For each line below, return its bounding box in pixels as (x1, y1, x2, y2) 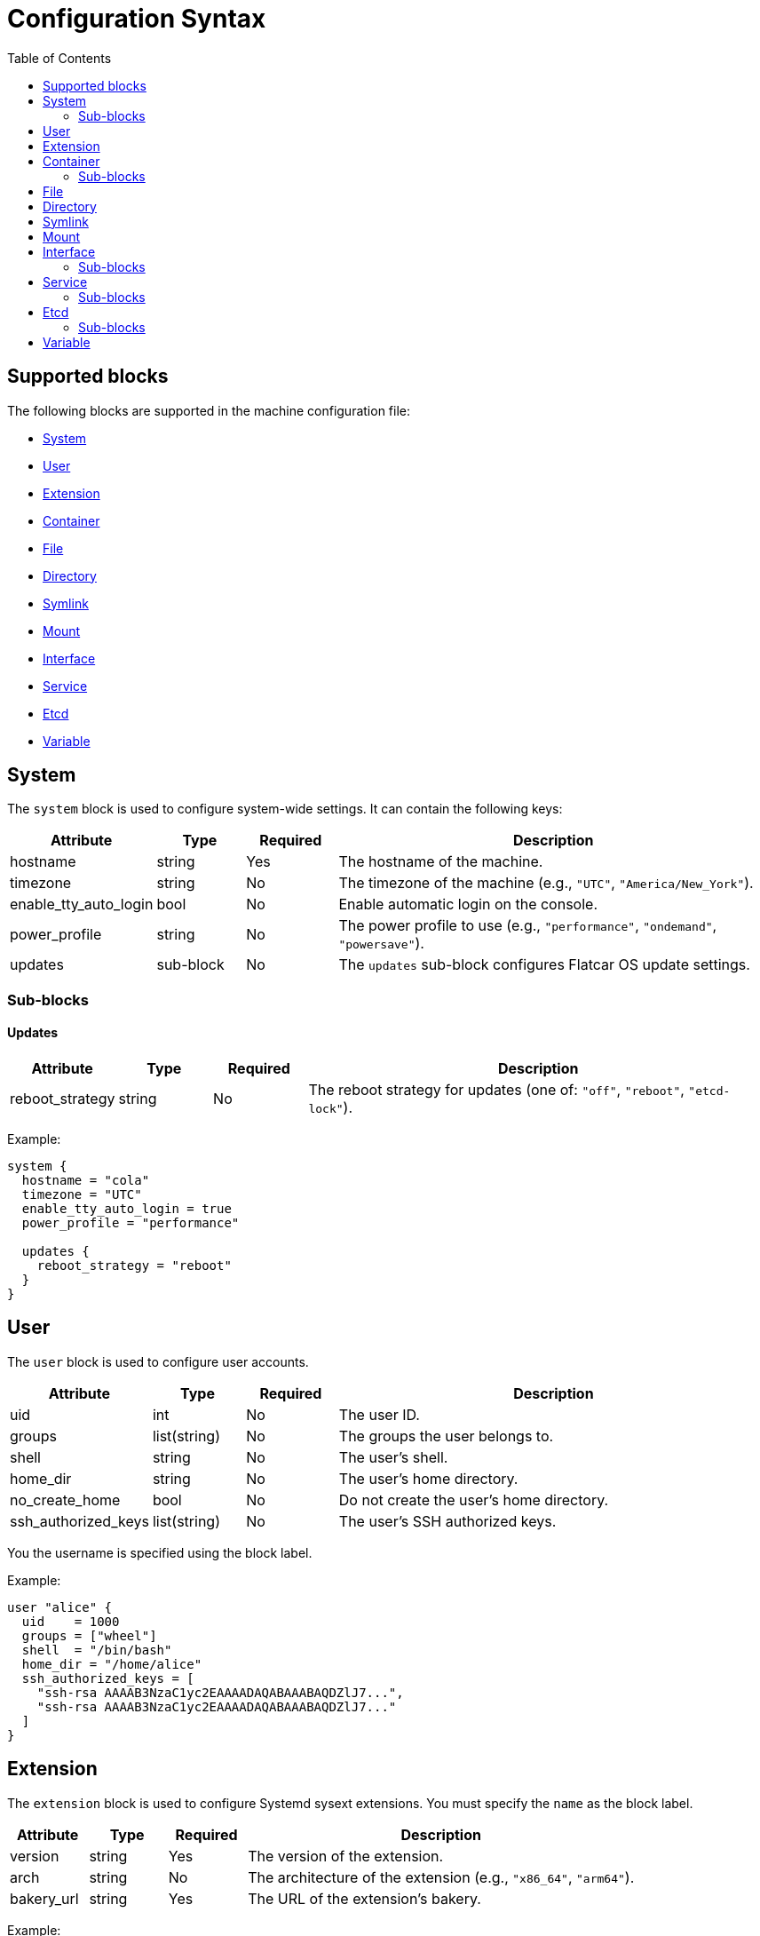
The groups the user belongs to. (338, 1426, 554, 1445)
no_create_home (10, 1490, 121, 1509)
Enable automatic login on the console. (338, 895, 598, 914)
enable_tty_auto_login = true (21, 1202, 232, 1217)
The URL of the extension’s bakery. (248, 1889, 481, 1908)
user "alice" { (7, 1599, 113, 1615)
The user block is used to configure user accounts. (7, 1353, 309, 1369)
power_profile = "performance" (21, 1216, 240, 1231)
